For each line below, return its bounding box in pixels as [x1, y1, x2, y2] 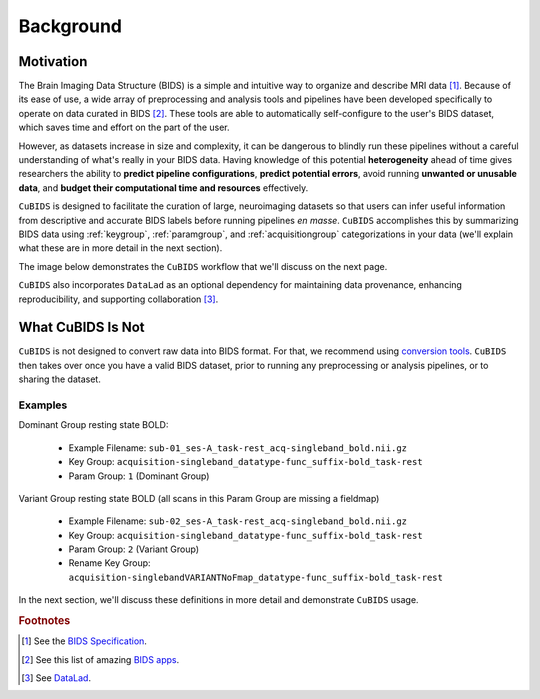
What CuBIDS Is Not [18, 319, 145, 336]
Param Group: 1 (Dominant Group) [68, 470, 210, 482]
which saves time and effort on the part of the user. [18, 121, 230, 134]
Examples [18, 398, 68, 412]
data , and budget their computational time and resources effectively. [18, 181, 309, 194]
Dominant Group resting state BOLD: [18, 419, 169, 431]
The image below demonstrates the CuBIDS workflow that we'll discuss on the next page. [18, 260, 388, 272]
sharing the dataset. [18, 373, 102, 385]
